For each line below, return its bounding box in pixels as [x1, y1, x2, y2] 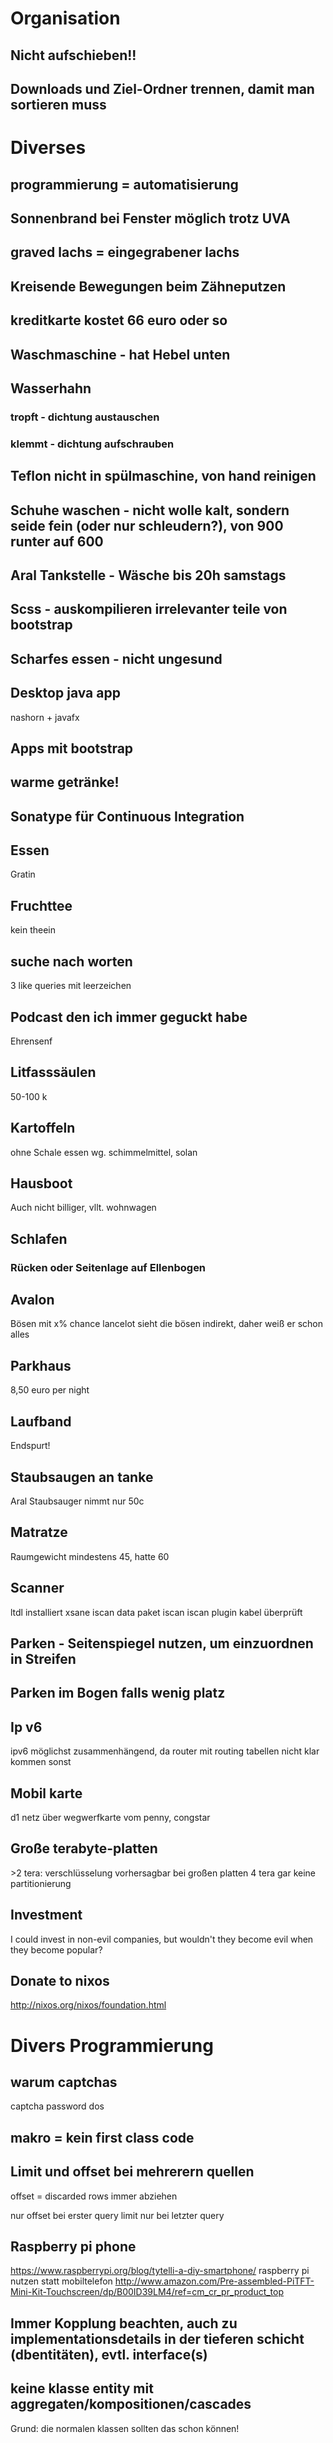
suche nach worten [10, 953, 133, 970]
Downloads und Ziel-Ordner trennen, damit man [10, 80, 315, 97]
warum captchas [10, 2073, 118, 2091]
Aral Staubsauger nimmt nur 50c [10, 1495, 145, 1507]
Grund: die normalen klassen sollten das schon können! [10, 2422, 240, 2434]
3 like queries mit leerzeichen [10, 980, 132, 992]
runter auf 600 [10, 533, 104, 550]
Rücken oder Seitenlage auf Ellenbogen [10, 1260, 207, 1274]
